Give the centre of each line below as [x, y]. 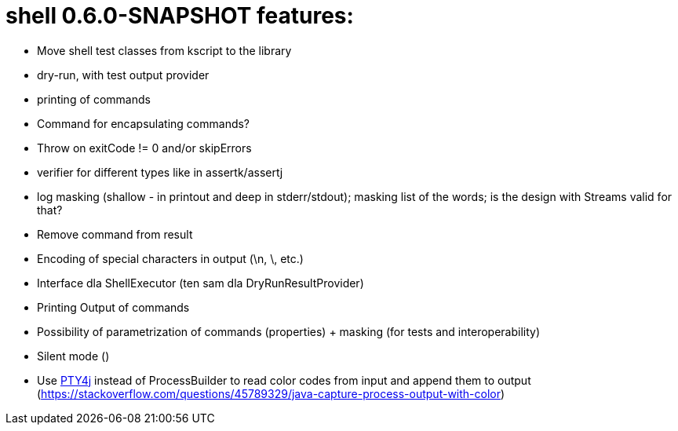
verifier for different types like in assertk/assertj [160, 172]
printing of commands [94, 99]
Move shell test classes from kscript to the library [164, 50]
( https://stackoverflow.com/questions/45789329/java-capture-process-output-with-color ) [271, 393]
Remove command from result [115, 234]
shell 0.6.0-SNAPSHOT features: [180, 16]
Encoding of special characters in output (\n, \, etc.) [170, 258]
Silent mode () [73, 356]
